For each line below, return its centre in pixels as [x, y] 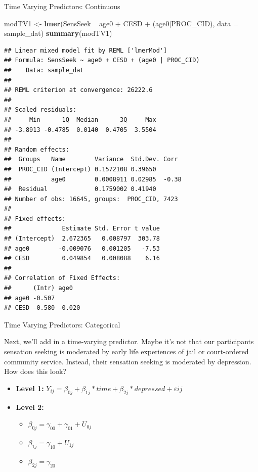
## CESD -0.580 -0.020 [42, 308]
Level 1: [30, 388]
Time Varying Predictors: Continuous [62, 6]
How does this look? [35, 371]
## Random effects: [37, 149]
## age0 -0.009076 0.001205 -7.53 [82, 248]
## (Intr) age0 [39, 288]
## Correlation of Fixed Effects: [62, 278]
